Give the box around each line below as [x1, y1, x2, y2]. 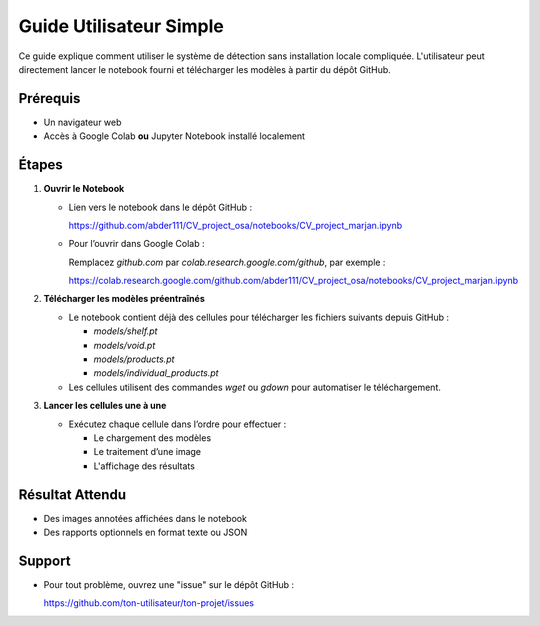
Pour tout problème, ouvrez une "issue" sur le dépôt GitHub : [43, 578, 295, 590]
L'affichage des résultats [93, 460, 195, 472]
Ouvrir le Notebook [43, 183, 125, 195]
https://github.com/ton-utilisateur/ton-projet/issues [43, 597, 255, 609]
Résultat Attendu [18, 486, 127, 503]
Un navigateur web [43, 116, 122, 128]
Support [18, 552, 71, 569]
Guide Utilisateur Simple [18, 15, 224, 37]
